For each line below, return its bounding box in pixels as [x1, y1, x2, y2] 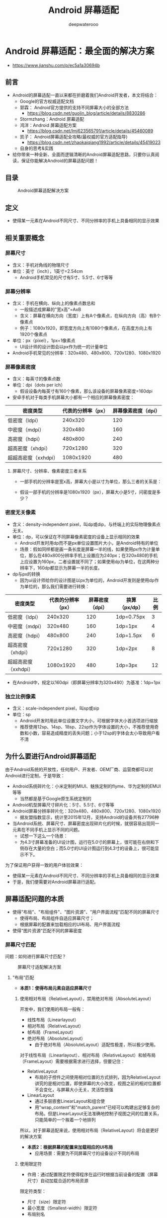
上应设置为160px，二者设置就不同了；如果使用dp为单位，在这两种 [19, 559, 155, 565]
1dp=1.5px [115, 632, 142, 639]
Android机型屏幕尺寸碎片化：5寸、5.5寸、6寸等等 [12, 802, 114, 808]
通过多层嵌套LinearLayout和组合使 [34, 1098, 105, 1104]
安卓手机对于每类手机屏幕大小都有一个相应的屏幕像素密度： [12, 395, 135, 401]
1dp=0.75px [115, 613, 145, 620]
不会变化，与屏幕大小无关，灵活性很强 [34, 1086, 113, 1092]
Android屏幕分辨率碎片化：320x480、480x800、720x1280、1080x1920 [12, 808, 161, 814]
